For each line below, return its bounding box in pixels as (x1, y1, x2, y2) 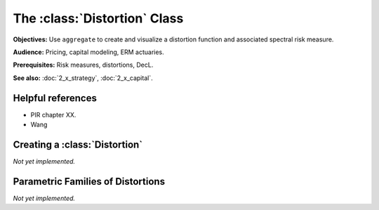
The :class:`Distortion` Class (13, 11, 184, 26)
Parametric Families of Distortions (13, 176, 165, 188)
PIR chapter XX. (30, 110, 77, 119)
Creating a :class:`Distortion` (13, 138, 143, 150)
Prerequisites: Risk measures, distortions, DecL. (13, 60, 154, 70)
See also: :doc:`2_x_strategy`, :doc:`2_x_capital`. (13, 74, 154, 82)
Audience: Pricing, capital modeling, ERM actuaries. (13, 48, 164, 56)
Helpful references (13, 92, 98, 104)
